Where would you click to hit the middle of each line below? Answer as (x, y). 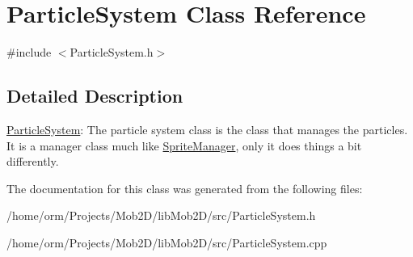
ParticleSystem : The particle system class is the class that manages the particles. (207, 129)
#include (29, 52)
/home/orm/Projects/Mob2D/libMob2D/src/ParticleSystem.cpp (167, 242)
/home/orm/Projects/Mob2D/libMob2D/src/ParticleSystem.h (161, 215)
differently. (33, 161)
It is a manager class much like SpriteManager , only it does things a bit (184, 145)
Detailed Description (95, 96)
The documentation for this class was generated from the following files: (185, 188)
